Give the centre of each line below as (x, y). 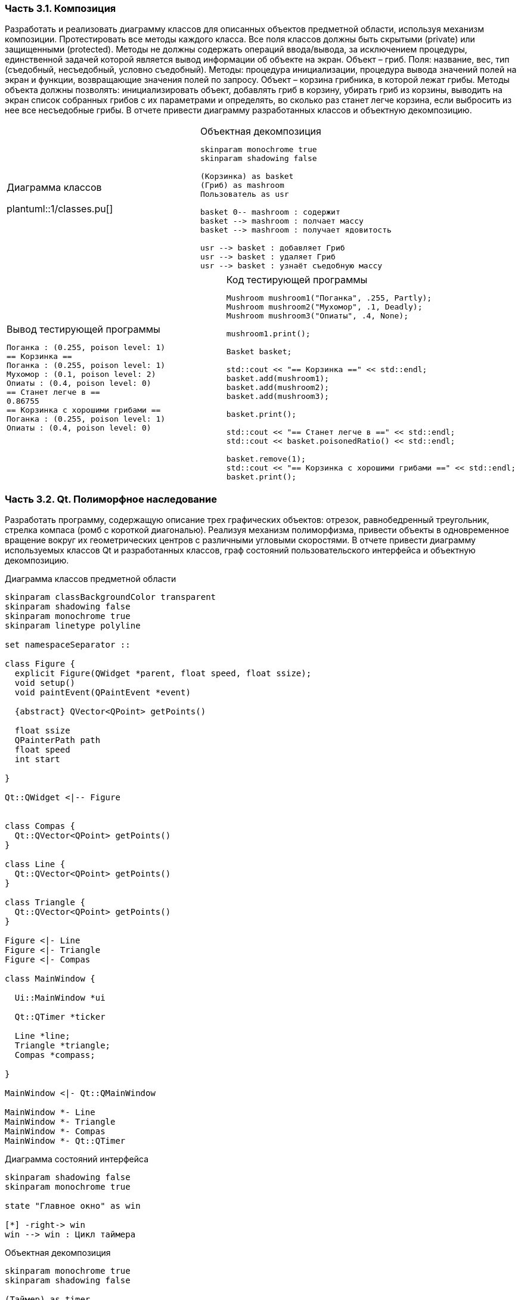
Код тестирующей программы (297, 280)
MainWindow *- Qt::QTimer (65, 1141)
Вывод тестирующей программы (83, 329)
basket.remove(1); (266, 459)
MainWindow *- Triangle (60, 1122)
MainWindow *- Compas (55, 1132)
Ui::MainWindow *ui (60, 998)
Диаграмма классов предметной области (91, 579)
